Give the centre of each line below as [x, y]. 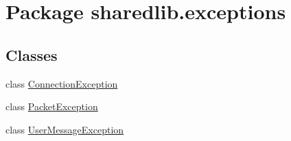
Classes [32, 54]
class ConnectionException [62, 83]
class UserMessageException [65, 129]
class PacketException [52, 106]
